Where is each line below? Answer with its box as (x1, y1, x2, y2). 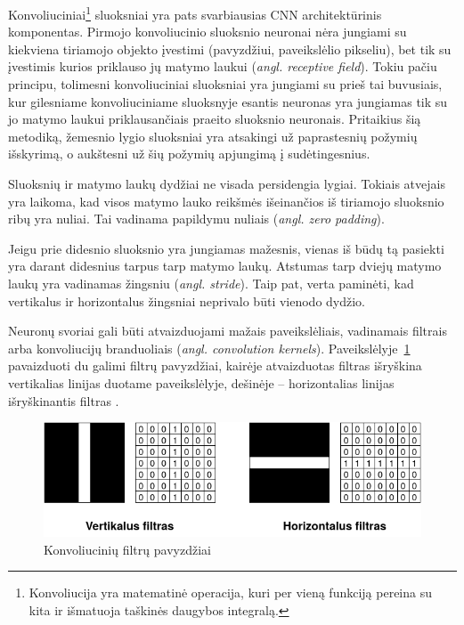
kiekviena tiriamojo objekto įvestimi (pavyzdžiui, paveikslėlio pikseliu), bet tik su (8, 39, 452, 58)
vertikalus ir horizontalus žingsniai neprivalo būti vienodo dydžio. (8, 291, 366, 310)
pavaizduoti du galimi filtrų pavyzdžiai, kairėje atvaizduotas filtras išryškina (8, 356, 422, 375)
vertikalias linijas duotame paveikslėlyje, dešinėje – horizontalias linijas (8, 373, 395, 392)
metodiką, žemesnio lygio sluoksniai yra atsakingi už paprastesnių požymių (8, 126, 418, 145)
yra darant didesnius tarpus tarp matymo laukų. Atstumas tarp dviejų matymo (8, 256, 442, 275)
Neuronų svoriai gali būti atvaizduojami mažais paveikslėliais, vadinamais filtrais (8, 321, 447, 340)
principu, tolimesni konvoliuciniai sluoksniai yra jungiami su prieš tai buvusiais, (8, 75, 443, 93)
